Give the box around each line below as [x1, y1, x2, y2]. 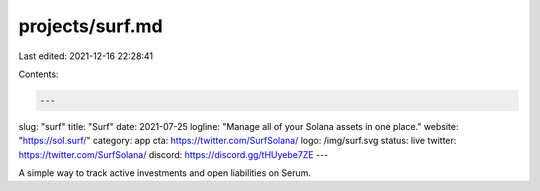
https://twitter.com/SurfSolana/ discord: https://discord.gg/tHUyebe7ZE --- [18, 148, 329, 160]
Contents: [18, 68, 59, 80]
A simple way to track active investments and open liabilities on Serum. [18, 167, 312, 179]
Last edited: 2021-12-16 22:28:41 [18, 50, 154, 62]
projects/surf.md [18, 15, 164, 37]
